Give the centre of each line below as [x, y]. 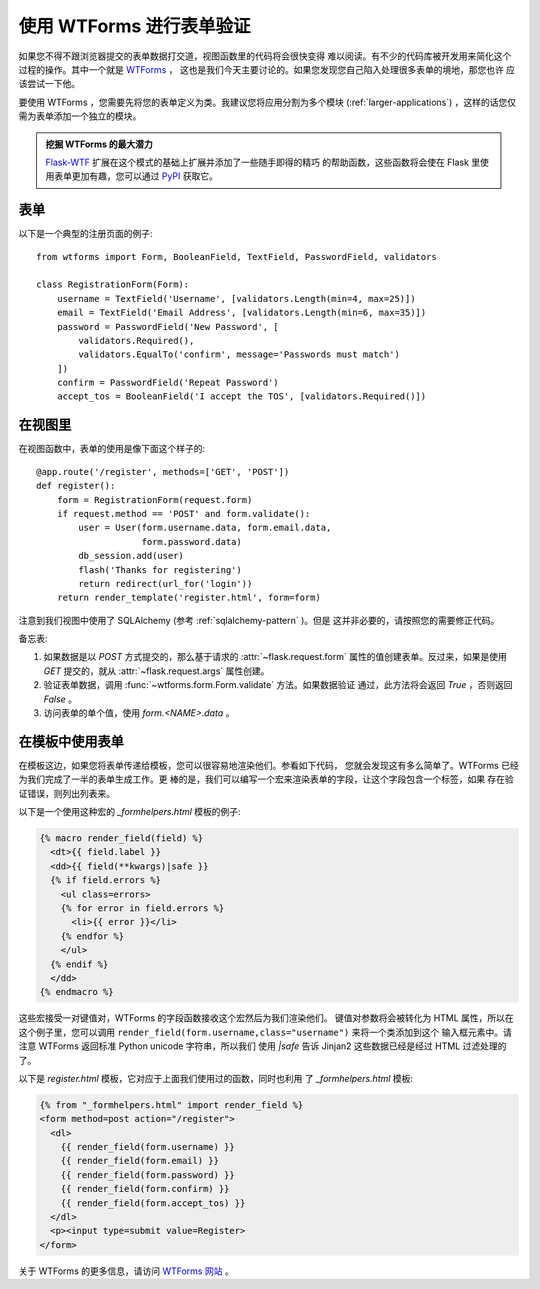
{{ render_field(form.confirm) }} [145, 1189]
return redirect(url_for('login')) [165, 583]
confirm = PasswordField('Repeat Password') [167, 383]
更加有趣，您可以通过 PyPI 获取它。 [145, 176]
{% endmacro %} [76, 992]
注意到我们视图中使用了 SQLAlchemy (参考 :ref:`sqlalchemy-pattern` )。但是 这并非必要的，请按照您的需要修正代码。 [259, 620]
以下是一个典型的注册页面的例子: [86, 234]
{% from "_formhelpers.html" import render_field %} [171, 1104]
